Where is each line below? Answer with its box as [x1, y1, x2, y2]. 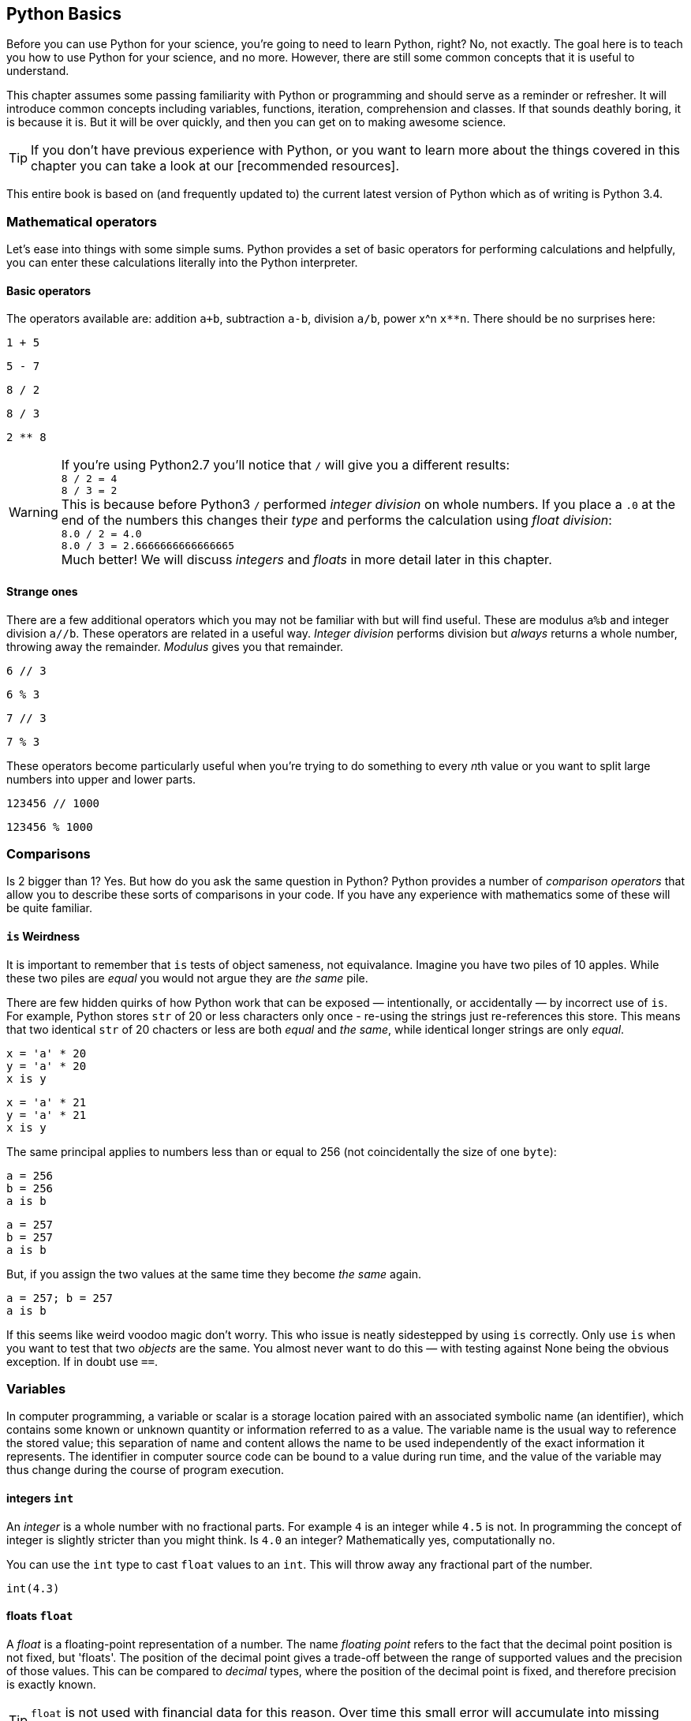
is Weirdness [6, 929, 80, 943]
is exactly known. [6, 1677, 96, 1691]
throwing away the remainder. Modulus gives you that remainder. [6, 639, 344, 653]
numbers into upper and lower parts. [6, 772, 196, 786]
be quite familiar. [6, 901, 93, 915]
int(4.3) [6, 1581, 60, 1595]
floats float [6, 1609, 73, 1623]
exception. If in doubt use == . [6, 1354, 159, 1368]
